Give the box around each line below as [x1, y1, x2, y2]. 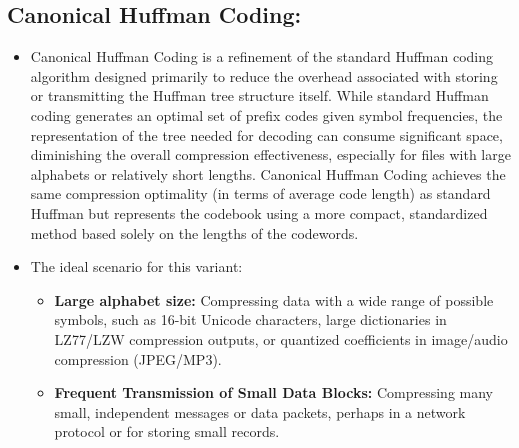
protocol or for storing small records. [54, 421, 280, 442]
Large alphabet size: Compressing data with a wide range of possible [54, 289, 494, 310]
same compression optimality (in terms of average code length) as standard [30, 183, 491, 204]
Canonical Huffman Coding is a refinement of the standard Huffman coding [30, 46, 494, 67]
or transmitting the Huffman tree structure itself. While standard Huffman [30, 85, 489, 106]
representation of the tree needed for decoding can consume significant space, [30, 124, 503, 145]
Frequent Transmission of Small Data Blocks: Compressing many [54, 382, 493, 403]
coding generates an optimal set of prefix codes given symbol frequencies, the [30, 104, 503, 125]
